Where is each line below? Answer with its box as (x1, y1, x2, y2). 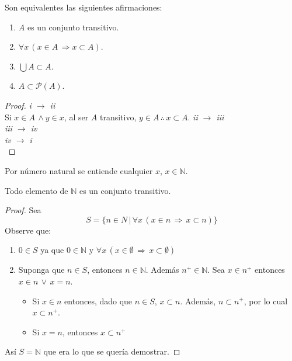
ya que (40, 244, 64, 256)
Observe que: (5, 224, 51, 236)
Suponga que (18, 263, 65, 276)
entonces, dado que (64, 294, 133, 307)
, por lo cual (244, 294, 288, 307)
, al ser (64, 110, 89, 123)
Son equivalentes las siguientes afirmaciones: (5, 1, 162, 13)
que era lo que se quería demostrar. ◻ (43, 345, 180, 357)
